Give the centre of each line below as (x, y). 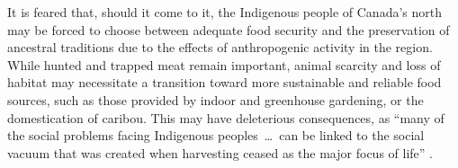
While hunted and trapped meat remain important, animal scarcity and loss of (224, 64)
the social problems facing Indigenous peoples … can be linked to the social (216, 135)
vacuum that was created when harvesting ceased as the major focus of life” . (220, 152)
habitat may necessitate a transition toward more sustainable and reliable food (225, 82)
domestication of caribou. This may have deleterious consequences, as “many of (226, 117)
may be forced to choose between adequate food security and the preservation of (229, 29)
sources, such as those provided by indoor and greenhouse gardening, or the (216, 99)
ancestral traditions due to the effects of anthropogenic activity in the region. (220, 47)
